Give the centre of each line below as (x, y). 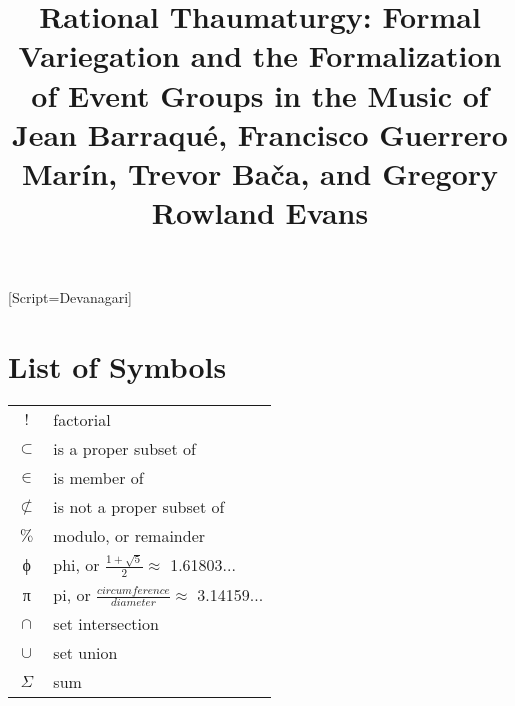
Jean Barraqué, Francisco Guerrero (260, 133)
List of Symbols (117, 366)
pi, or (72, 594)
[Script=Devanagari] (70, 297)
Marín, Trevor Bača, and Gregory (260, 172)
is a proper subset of (124, 449)
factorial (82, 420)
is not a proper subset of (139, 507)
